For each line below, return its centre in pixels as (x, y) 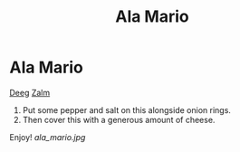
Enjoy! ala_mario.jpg (48, 137)
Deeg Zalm (30, 92)
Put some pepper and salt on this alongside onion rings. (126, 109)
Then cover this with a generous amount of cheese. (119, 119)
